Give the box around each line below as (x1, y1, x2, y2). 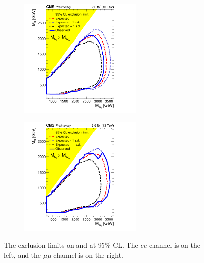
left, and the (4, 249, 41, 260)
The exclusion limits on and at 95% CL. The (4, 240, 138, 250)
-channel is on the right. (51, 249, 123, 260)
